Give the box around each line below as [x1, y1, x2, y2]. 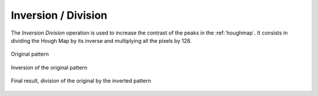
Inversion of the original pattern [11, 64, 88, 71]
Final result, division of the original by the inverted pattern [11, 77, 151, 84]
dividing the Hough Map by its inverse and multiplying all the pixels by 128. [11, 37, 192, 44]
